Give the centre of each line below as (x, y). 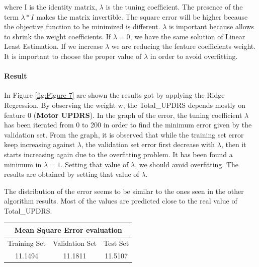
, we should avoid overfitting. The (187, 164)
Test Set (116, 243)
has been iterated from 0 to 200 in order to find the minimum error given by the (128, 125)
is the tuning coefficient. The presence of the (174, 7)
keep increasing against (39, 144)
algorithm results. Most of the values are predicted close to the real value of (121, 201)
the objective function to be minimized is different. (82, 26)
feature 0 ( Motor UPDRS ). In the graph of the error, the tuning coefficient (123, 115)
